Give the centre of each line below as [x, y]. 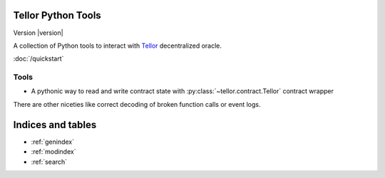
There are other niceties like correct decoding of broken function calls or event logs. [137, 104]
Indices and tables [55, 125]
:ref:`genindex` [53, 142]
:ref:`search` [49, 162]
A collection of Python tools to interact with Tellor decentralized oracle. [118, 46]
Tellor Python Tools [57, 15]
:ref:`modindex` [53, 152]
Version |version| [38, 33]
